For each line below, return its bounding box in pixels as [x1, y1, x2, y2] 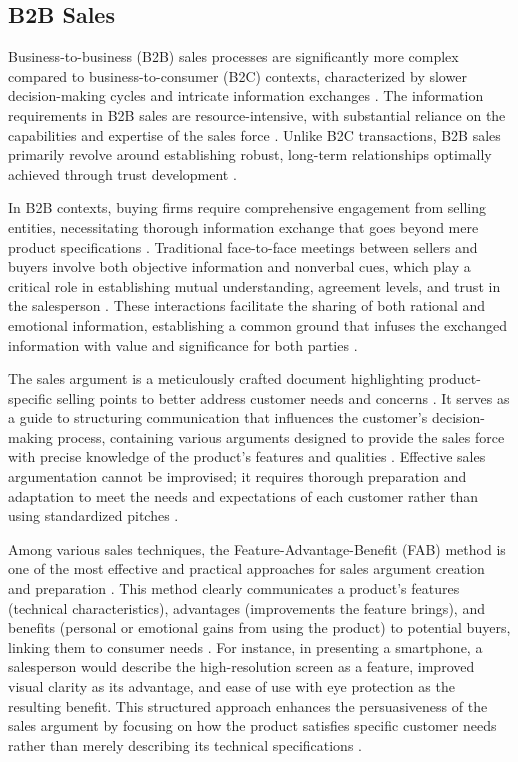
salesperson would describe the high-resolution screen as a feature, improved [8, 656, 475, 677]
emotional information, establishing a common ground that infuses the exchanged [8, 314, 507, 335]
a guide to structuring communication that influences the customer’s [8, 407, 428, 428]
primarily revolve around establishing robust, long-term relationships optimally [8, 144, 492, 165]
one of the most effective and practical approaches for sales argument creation [8, 558, 485, 579]
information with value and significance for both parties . [8, 334, 358, 355]
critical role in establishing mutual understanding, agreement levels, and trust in [8, 275, 501, 296]
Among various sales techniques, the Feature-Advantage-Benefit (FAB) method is [8, 538, 506, 559]
